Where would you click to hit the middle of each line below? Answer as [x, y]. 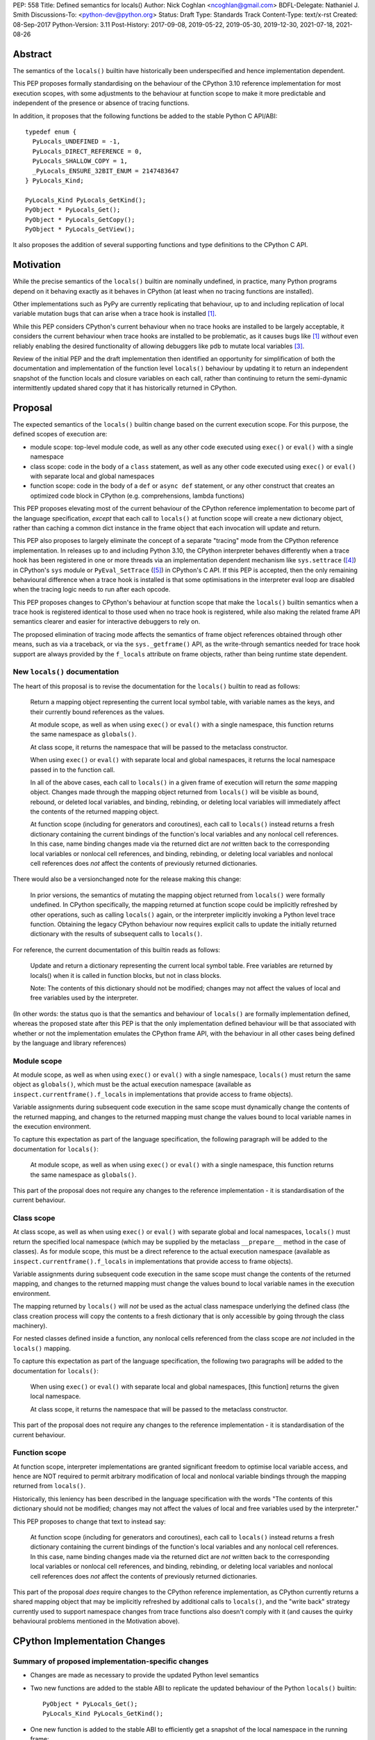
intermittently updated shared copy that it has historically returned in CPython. [125, 388]
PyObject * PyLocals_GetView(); [80, 229]
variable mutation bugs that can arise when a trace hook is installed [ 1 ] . [115, 314]
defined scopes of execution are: [60, 434]
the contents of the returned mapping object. [94, 812]
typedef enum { [51, 132]
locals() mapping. [42, 1348]
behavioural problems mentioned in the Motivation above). [96, 1621]
